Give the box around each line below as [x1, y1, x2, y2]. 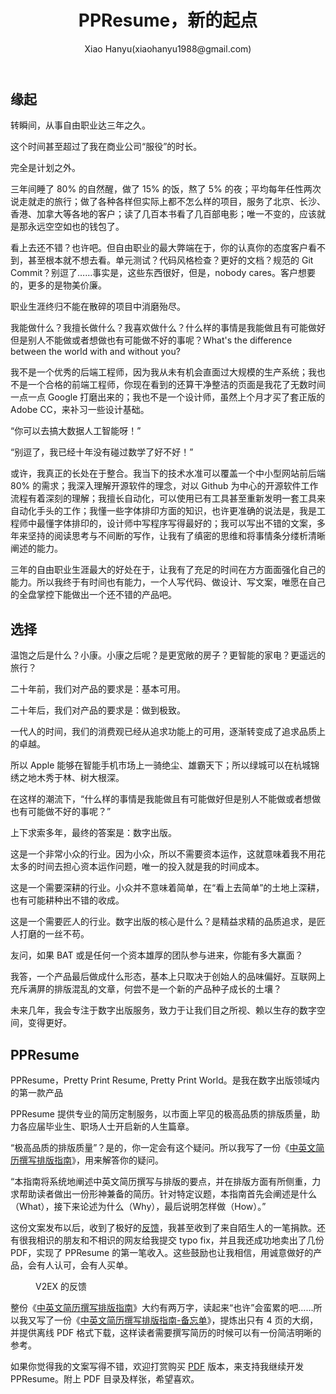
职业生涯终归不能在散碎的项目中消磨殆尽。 [10, 301, 186, 313]
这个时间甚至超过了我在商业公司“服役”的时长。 [10, 141, 203, 153]
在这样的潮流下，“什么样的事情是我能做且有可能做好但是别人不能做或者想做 [10, 793, 322, 805]
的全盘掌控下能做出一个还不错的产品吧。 [10, 589, 177, 601]
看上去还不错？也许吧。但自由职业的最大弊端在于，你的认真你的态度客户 [10, 242, 308, 254]
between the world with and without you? [10, 346, 181, 358]
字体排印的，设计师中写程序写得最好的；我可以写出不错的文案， [53, 517, 317, 530]
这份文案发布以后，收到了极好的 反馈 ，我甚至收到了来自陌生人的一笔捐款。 [10, 1221, 317, 1233]
